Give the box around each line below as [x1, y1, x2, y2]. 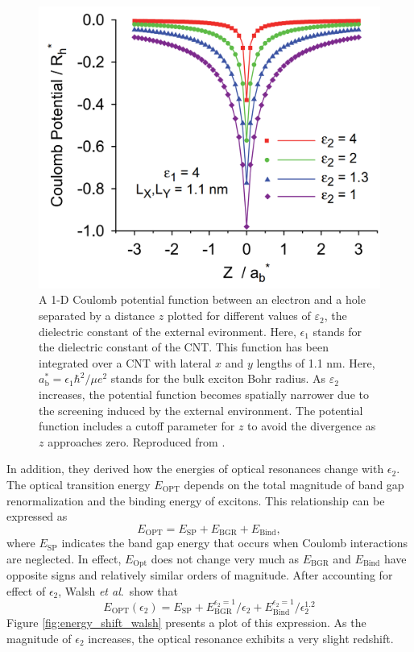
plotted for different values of [167, 307, 311, 324]
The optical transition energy [6, 476, 151, 492]
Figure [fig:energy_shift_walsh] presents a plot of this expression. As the [6, 614, 366, 631]
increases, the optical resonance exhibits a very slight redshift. [88, 629, 394, 646]
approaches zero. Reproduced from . [48, 433, 226, 450]
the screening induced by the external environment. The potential [39, 401, 363, 418]
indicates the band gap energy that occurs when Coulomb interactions [61, 534, 408, 551]
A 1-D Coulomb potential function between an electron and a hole [39, 291, 366, 308]
